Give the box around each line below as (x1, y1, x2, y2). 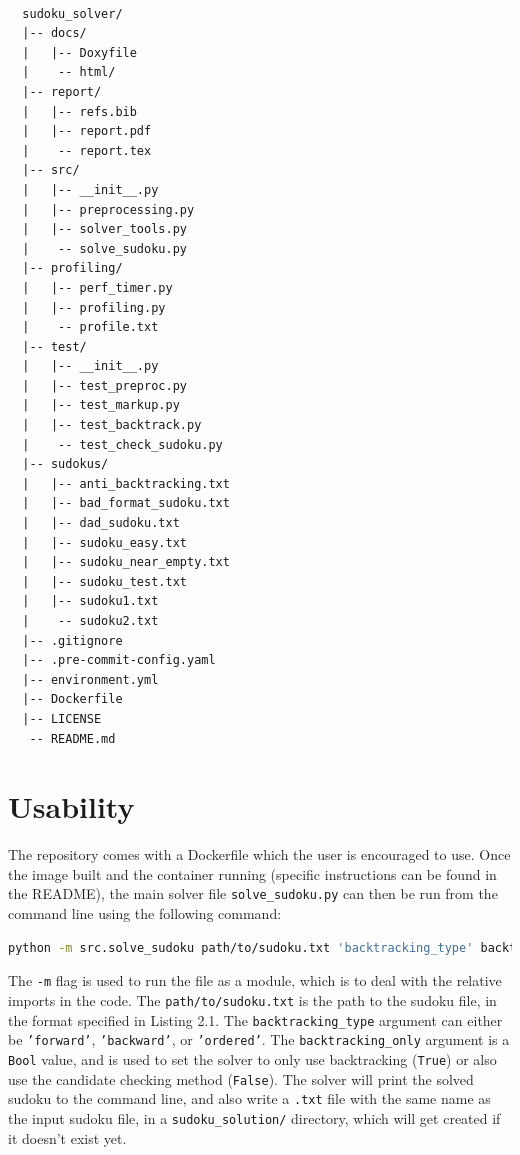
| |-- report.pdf (22, 124, 152, 139)
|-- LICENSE (22, 711, 102, 726)
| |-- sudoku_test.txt (22, 574, 187, 589)
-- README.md (29, 731, 116, 746)
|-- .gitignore (22, 633, 123, 648)
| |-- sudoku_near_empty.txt (22, 555, 230, 570)
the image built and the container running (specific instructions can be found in (8, 863, 497, 884)
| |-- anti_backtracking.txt (22, 476, 230, 491)
